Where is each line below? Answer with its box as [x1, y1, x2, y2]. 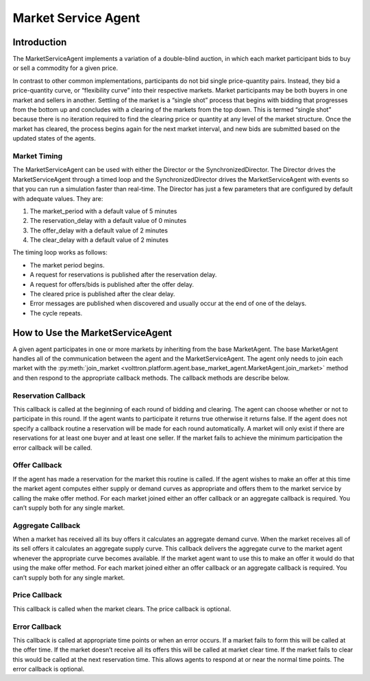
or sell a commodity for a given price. [12, 64, 119, 72]
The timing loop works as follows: [12, 248, 108, 256]
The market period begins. [29, 261, 105, 269]
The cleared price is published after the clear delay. [29, 290, 175, 298]
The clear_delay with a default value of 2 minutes [29, 236, 169, 244]
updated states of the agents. [12, 134, 96, 143]
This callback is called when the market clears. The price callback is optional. [12, 604, 232, 613]
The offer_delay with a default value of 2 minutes [29, 226, 168, 235]
